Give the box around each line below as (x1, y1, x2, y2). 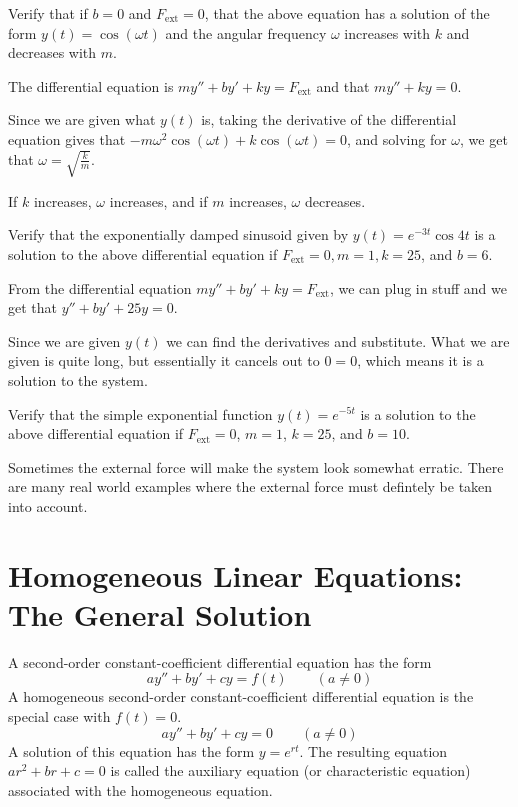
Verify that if (8, 3, 88, 23)
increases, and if (109, 190, 208, 211)
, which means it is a (357, 350, 484, 371)
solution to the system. (8, 369, 148, 390)
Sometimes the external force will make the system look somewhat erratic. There (8, 456, 504, 477)
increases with (344, 22, 431, 43)
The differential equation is (8, 75, 174, 96)
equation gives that (8, 128, 126, 149)
